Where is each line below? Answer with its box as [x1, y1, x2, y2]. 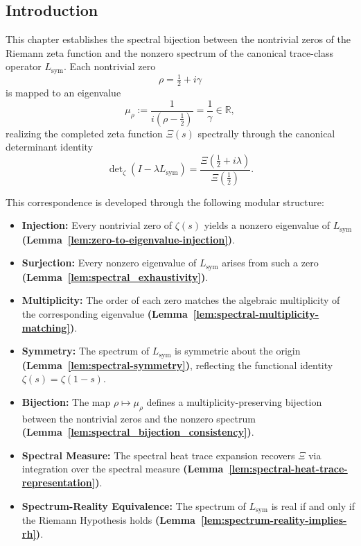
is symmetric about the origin [175, 343, 301, 358]
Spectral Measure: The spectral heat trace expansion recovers [21, 447, 295, 462]
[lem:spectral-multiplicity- [193, 307, 319, 321]
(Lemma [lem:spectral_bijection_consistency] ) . [21, 425, 254, 439]
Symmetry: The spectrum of [21, 343, 150, 358]
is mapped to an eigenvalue [6, 85, 121, 100]
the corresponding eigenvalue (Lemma [21, 307, 188, 321]
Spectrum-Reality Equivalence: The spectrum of [21, 498, 246, 513]
